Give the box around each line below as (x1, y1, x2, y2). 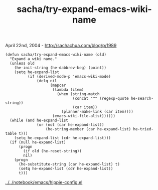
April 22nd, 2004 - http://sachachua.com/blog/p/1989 (5, 43, 117, 49)
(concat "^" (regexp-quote (72, 96, 129, 101)
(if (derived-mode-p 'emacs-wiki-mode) (27, 74, 111, 79)
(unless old (10, 61, 35, 66)
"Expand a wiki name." (10, 57, 57, 62)
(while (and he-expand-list (10, 118, 69, 123)
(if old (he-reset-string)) (23, 149, 82, 154)
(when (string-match (57, 92, 100, 97)
